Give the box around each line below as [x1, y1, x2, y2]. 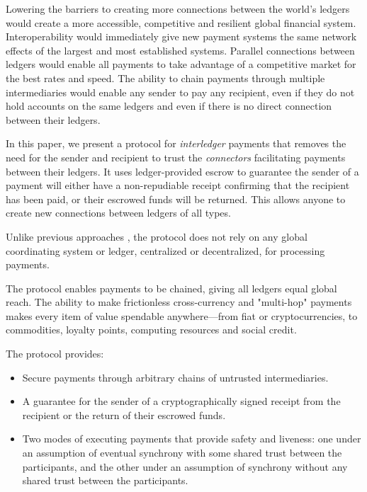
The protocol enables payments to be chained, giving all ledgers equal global [6, 280, 337, 295]
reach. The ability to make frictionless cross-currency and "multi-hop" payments [6, 294, 352, 309]
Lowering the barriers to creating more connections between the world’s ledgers [6, 1, 350, 16]
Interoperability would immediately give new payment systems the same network [6, 29, 357, 44]
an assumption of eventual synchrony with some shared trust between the [22, 445, 342, 460]
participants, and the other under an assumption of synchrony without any [22, 459, 348, 474]
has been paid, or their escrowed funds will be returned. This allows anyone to [6, 191, 346, 206]
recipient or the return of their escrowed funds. [22, 407, 226, 422]
